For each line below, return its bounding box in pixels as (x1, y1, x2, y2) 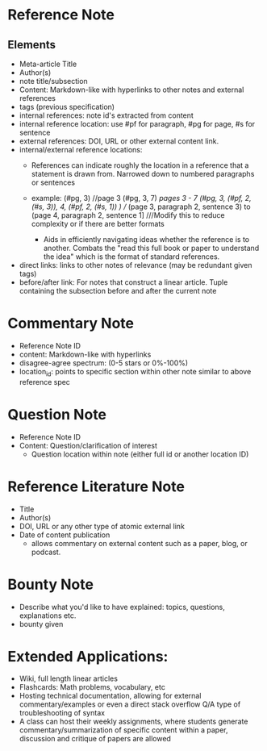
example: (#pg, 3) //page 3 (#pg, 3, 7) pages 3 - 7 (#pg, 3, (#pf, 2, (31, 194, 252, 202)
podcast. (31, 547, 61, 557)
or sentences (31, 177, 76, 187)
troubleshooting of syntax (19, 708, 106, 718)
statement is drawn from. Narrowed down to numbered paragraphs (31, 169, 255, 178)
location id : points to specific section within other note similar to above (19, 366, 252, 378)
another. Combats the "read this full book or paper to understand (43, 244, 260, 252)
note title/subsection (19, 77, 88, 86)
